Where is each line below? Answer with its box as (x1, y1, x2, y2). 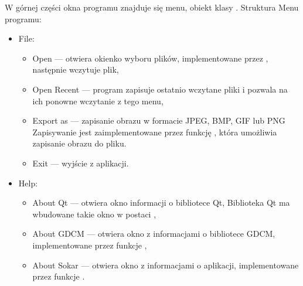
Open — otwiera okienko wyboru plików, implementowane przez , (32, 52, 268, 64)
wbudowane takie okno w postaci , (32, 207, 156, 220)
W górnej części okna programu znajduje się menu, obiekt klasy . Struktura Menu (5, 1, 299, 13)
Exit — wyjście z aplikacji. (32, 156, 129, 169)
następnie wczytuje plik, (32, 63, 119, 76)
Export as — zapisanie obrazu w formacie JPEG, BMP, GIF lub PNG (32, 114, 285, 127)
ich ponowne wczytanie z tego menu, (32, 94, 164, 107)
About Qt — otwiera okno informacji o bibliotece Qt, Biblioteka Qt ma (32, 196, 290, 209)
